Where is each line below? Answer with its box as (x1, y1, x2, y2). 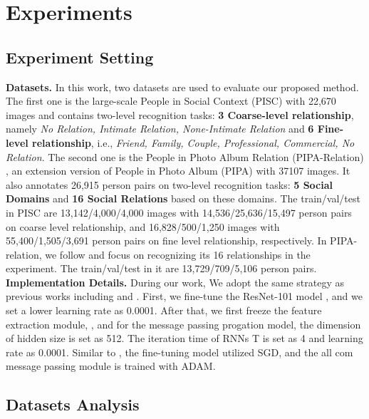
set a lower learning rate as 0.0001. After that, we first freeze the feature (6, 303, 322, 318)
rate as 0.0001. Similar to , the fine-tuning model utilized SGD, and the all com (6, 344, 353, 359)
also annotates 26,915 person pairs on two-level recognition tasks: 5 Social (6, 177, 333, 192)
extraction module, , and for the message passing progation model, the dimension (6, 316, 361, 331)
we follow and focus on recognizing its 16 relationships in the (45, 247, 311, 262)
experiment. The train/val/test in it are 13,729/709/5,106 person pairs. (6, 261, 317, 276)
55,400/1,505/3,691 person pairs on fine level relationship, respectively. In (6, 233, 327, 248)
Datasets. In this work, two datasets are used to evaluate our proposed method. (6, 79, 359, 94)
